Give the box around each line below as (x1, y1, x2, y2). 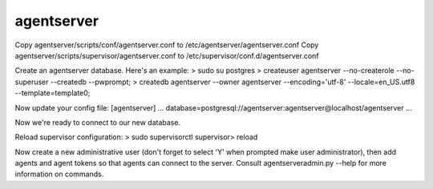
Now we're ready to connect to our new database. (14, 117, 180, 127)
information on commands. (14, 169, 104, 179)
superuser (14, 77, 49, 86)
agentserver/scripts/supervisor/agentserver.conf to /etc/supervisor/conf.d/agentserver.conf (14, 50, 320, 60)
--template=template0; (14, 88, 91, 98)
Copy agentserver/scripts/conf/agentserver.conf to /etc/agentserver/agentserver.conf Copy (14, 40, 319, 50)
